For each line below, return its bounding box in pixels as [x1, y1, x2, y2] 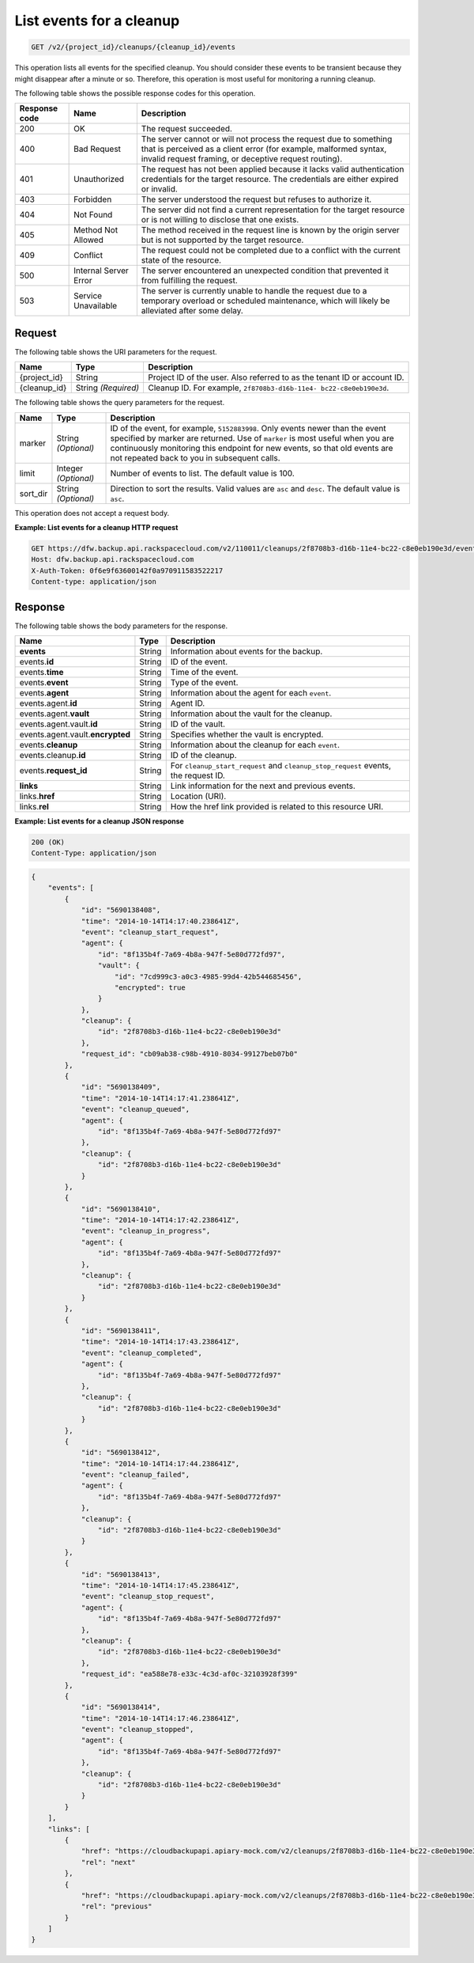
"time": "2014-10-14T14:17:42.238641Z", [81, 1215, 240, 1225]
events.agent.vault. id [19, 718, 98, 729]
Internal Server [73, 265, 130, 276]
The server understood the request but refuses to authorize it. [141, 194, 372, 205]
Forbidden [73, 194, 112, 205]
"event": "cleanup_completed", [81, 1348, 203, 1357]
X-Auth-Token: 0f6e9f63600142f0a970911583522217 [31, 566, 224, 575]
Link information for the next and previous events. [170, 780, 355, 791]
